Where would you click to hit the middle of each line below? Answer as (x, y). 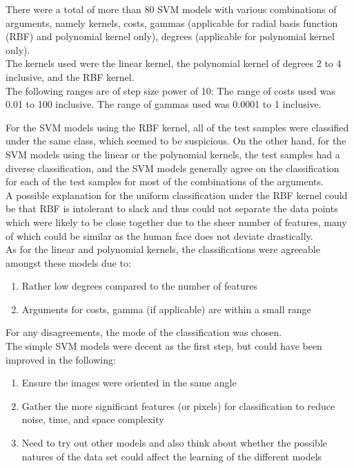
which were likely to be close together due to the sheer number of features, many (176, 222)
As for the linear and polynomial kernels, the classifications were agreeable (163, 249)
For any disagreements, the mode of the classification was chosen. (144, 332)
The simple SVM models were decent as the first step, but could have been (164, 346)
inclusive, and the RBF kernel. (70, 76)
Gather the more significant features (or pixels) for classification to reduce (178, 405)
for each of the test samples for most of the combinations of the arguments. (165, 181)
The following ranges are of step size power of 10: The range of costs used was (170, 90)
